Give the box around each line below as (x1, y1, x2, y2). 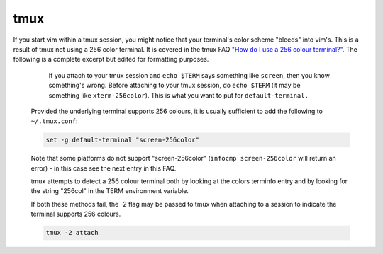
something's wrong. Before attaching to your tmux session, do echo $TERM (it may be (48, 81, 301, 90)
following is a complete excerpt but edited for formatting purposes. (13, 55, 209, 64)
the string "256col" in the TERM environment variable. (30, 187, 189, 195)
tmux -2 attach (45, 229, 99, 237)
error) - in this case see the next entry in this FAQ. (30, 163, 177, 173)
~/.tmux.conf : (30, 117, 78, 125)
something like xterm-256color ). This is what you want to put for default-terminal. (48, 91, 309, 99)
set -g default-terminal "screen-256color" (45, 136, 200, 144)
